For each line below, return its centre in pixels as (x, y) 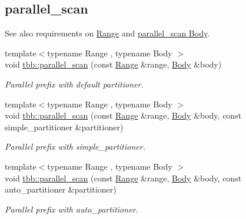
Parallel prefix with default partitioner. (74, 84)
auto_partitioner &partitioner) (61, 189)
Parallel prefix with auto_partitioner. (72, 209)
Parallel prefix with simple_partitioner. (75, 146)
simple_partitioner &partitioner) (64, 127)
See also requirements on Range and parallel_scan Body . (107, 33)
